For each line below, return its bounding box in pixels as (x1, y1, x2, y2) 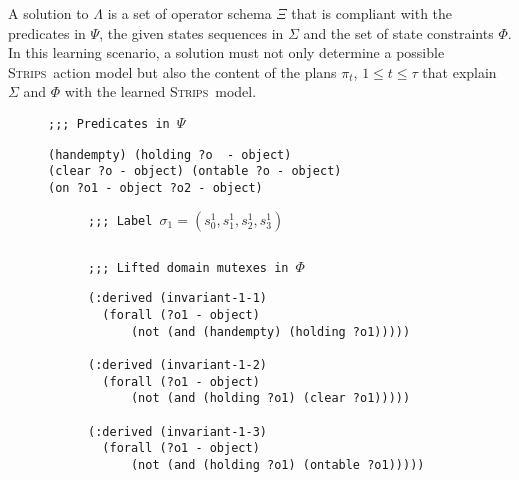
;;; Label (88, 213, 153, 228)
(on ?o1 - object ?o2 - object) (48, 180, 263, 195)
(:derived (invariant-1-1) (88, 291, 267, 306)
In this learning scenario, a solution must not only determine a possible (8, 42, 445, 63)
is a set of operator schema (107, 3, 272, 23)
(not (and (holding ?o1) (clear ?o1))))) (130, 391, 411, 406)
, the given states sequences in (99, 22, 284, 43)
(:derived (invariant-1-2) (88, 357, 267, 372)
